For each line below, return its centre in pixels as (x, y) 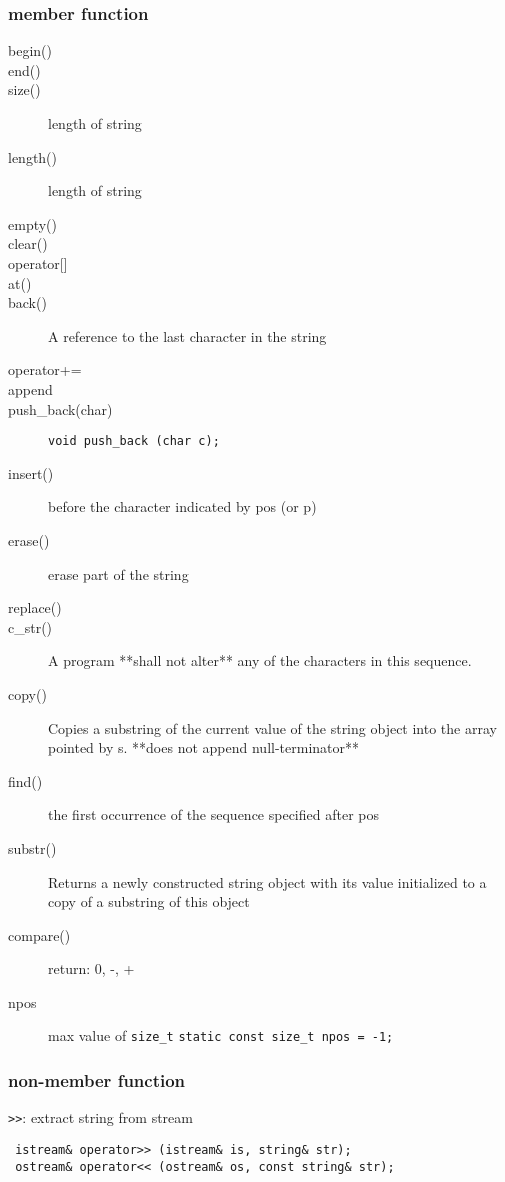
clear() (28, 243)
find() (25, 780)
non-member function (97, 1080)
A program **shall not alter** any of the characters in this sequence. (260, 660)
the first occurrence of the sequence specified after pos (213, 814)
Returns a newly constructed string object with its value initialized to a (267, 881)
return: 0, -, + (91, 968)
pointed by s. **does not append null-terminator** (203, 747)
